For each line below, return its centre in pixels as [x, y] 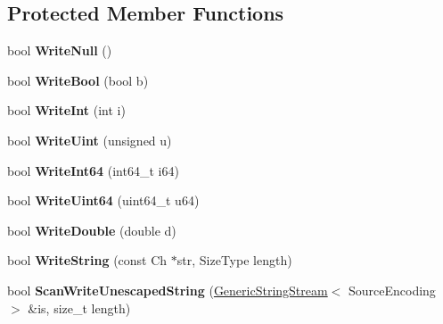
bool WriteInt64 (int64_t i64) [93, 170]
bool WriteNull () [60, 50]
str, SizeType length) [234, 260]
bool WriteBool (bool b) [78, 80]
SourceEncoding [392, 290]
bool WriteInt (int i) [66, 110]
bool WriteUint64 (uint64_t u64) [103, 200]
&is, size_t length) [79, 307]
